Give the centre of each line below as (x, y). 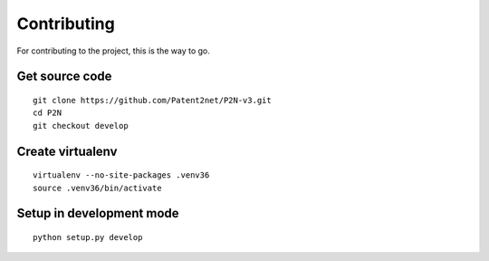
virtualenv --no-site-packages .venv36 (121, 175)
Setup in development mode (98, 213)
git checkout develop (81, 126)
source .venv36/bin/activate (97, 188)
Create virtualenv (67, 151)
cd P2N (48, 113)
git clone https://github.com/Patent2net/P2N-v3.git (152, 100)
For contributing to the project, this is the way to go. (113, 51)
